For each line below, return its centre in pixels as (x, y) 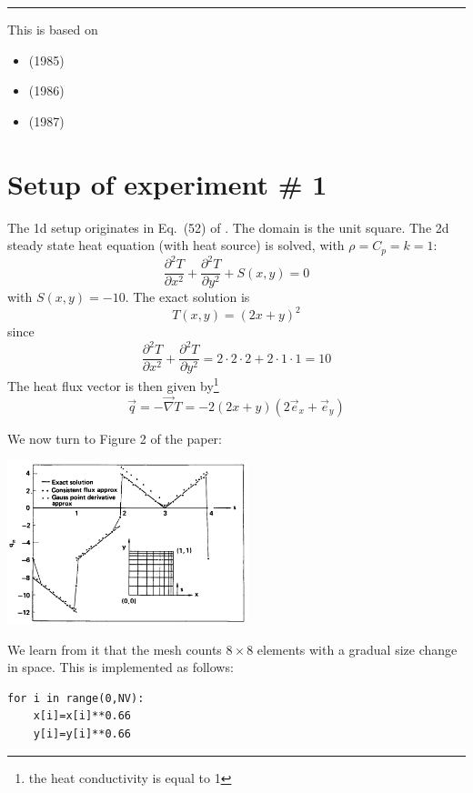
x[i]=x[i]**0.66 (82, 716)
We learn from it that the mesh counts (115, 649)
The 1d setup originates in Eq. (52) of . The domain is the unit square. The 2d (228, 227)
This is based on (53, 29)
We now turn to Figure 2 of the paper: (115, 438)
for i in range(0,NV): (76, 698)
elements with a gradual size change (357, 649)
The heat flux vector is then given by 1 (113, 385)
